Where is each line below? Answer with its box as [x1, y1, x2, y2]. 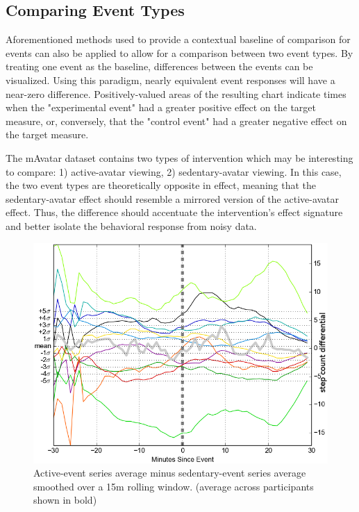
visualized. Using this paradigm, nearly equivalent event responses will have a [6, 72, 335, 87]
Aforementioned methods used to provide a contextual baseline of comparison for [6, 32, 351, 47]
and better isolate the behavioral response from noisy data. [6, 218, 257, 233]
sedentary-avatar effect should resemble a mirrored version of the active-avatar [6, 191, 340, 206]
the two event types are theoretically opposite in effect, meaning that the [6, 178, 317, 192]
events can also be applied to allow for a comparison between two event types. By [6, 45, 353, 60]
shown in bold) [33, 493, 97, 507]
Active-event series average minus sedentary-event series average [33, 465, 306, 480]
